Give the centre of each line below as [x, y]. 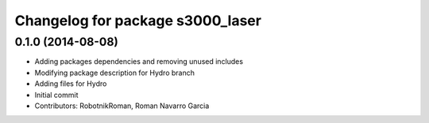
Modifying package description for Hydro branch [114, 73]
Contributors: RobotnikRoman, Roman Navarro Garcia [122, 106]
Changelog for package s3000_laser [138, 20]
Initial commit [56, 95]
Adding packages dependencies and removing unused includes [139, 61]
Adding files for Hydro [71, 84]
